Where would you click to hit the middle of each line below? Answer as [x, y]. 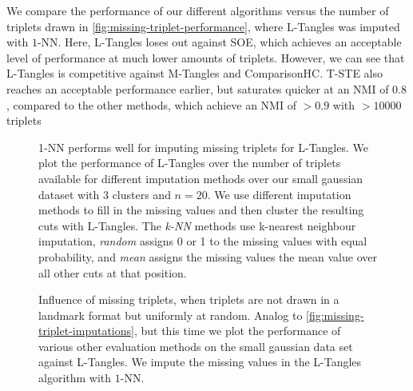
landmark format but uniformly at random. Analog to [171, 315]
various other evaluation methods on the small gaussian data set [196, 346]
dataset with [69, 194]
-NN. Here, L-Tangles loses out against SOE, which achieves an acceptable [219, 42]
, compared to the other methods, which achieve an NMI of [151, 104]
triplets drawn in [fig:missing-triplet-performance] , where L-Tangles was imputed [203, 26]
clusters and [141, 194]
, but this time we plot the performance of [237, 331]
